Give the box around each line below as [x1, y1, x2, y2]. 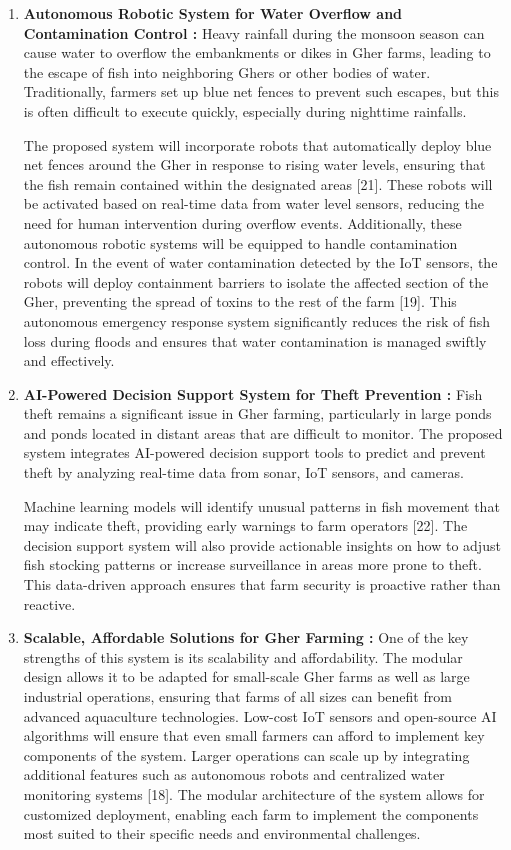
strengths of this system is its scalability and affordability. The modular [23, 646, 463, 667]
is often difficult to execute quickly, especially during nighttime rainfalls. [23, 100, 467, 121]
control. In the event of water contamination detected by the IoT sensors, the [23, 252, 498, 273]
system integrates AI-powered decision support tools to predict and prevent [23, 442, 486, 463]
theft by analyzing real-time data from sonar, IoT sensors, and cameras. [23, 462, 464, 483]
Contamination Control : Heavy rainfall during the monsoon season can [23, 22, 485, 43]
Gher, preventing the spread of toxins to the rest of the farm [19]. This [23, 291, 457, 312]
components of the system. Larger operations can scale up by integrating [23, 744, 470, 765]
